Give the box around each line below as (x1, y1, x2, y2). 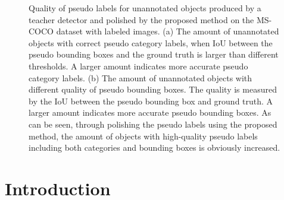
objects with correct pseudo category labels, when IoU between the (29, 36, 273, 49)
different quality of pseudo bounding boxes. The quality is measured (29, 83, 277, 96)
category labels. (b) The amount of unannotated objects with (29, 71, 252, 84)
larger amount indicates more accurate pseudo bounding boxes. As (29, 106, 271, 119)
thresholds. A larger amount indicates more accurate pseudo (29, 59, 248, 72)
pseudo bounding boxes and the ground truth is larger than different (29, 48, 279, 61)
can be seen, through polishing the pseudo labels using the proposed (29, 118, 277, 130)
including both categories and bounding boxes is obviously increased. (29, 141, 280, 154)
